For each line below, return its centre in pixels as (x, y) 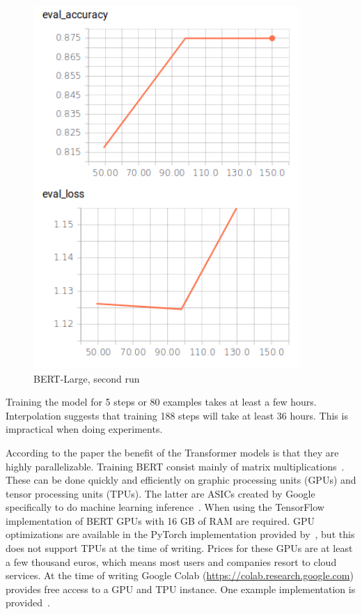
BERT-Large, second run (87, 378)
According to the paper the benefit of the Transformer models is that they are (172, 452)
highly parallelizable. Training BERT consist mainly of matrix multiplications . (175, 466)
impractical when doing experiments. (84, 429)
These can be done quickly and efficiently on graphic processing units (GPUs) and (181, 480)
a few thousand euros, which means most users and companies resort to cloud (171, 561)
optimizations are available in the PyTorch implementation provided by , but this (180, 534)
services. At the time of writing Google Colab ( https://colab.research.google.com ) (180, 575)
